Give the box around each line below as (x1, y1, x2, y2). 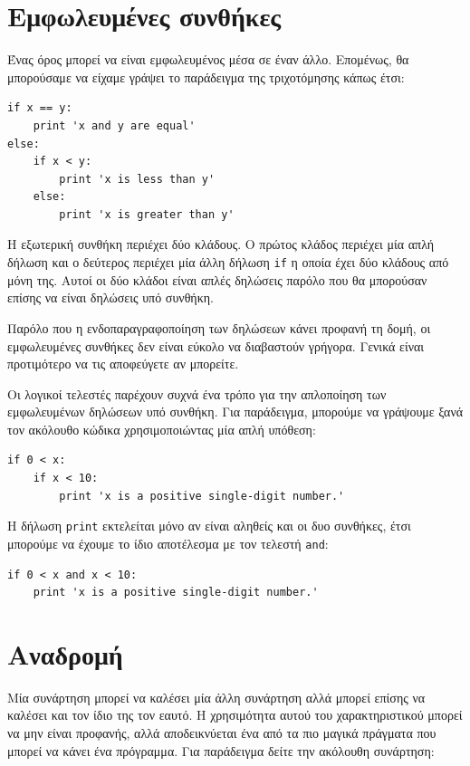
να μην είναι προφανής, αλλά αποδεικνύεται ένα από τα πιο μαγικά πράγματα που (7, 723, 436, 742)
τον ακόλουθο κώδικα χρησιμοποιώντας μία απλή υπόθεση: (7, 419, 316, 438)
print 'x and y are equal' (33, 119, 196, 132)
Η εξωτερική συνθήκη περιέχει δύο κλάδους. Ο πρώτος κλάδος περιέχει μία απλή (7, 235, 435, 254)
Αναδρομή (7, 635, 123, 672)
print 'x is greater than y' (59, 207, 235, 221)
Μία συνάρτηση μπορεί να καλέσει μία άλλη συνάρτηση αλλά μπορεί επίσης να (7, 687, 426, 706)
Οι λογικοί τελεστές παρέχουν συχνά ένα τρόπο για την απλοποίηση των (7, 384, 387, 403)
